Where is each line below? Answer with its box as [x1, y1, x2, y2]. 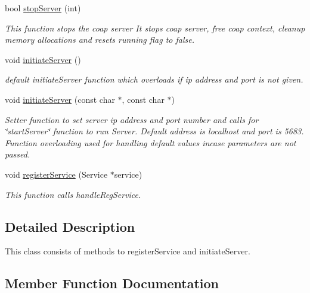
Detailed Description [5, 217, 135, 235]
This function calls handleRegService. [5, 188, 141, 200]
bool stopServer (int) [5, 2, 81, 14]
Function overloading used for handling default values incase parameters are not [5, 136, 296, 149]
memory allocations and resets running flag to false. [5, 33, 194, 46]
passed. [5, 148, 30, 160]
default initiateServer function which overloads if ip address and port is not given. [5, 73, 303, 86]
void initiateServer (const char [5, 93, 115, 105]
